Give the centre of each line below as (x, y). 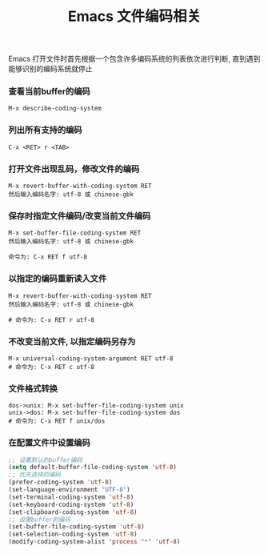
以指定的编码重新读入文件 (58, 279)
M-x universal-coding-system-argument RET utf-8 (91, 358)
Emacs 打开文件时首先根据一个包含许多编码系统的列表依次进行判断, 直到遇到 (134, 59)
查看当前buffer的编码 (49, 91)
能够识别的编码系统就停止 (50, 69)
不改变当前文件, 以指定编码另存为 (72, 341)
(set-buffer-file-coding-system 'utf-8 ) (77, 527)
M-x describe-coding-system (55, 109)
